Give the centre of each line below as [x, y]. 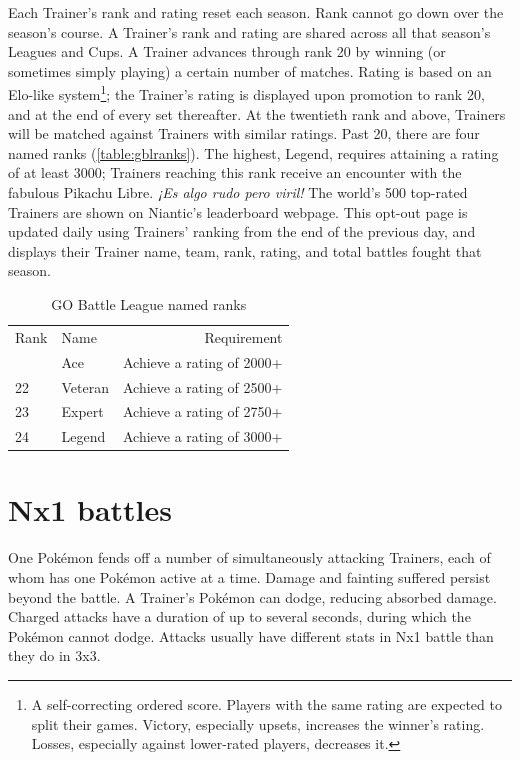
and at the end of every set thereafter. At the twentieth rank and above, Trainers [257, 113]
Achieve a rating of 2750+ [202, 411]
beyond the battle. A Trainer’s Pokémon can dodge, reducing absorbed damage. [252, 596]
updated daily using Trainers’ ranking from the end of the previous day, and [242, 231]
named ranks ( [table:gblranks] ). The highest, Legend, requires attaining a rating [253, 152]
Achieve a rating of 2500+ [202, 386]
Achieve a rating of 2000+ [202, 361]
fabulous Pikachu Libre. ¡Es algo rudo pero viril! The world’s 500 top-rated [238, 192]
